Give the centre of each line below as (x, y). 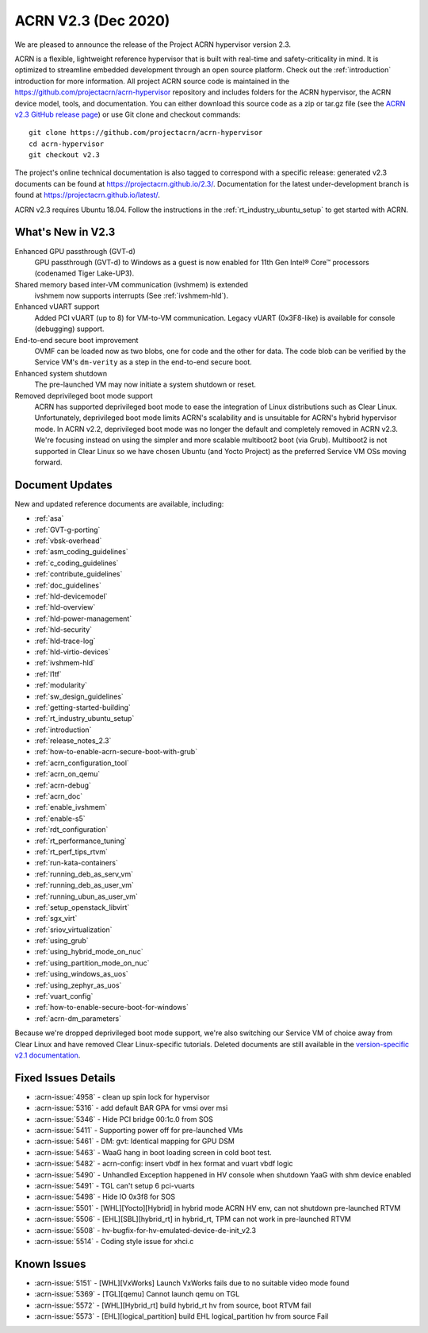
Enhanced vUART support (57, 306)
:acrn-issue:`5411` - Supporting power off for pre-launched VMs (139, 1131)
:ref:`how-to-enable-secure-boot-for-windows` (112, 1007)
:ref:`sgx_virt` (56, 919)
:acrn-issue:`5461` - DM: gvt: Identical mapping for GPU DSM (135, 1141)
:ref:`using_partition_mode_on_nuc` (92, 963)
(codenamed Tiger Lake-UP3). (84, 273)
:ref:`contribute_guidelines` (78, 574)
